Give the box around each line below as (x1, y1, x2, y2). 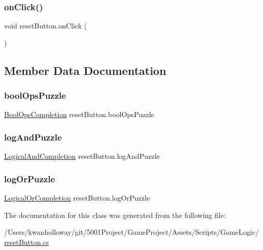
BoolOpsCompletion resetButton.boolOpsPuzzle (4, 109, 154, 120)
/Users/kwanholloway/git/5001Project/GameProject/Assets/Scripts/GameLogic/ (4, 227, 259, 237)
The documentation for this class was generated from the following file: (4, 209, 226, 220)
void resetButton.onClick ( (4, 20, 87, 31)
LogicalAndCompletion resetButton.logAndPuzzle (4, 151, 160, 161)
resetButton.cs (4, 236, 49, 247)
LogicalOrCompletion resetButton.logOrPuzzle (4, 192, 150, 203)
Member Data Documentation (4, 62, 167, 78)
